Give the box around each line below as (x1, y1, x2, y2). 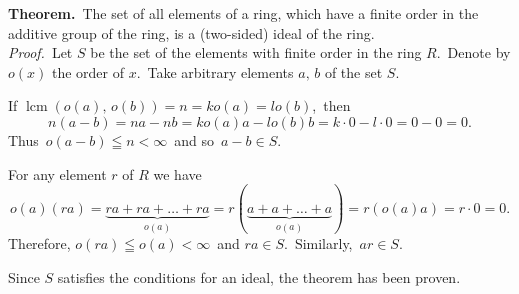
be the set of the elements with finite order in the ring (90, 42, 422, 63)
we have (153, 163, 202, 184)
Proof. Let (8, 42, 73, 63)
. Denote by (436, 42, 511, 63)
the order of (51, 61, 124, 82)
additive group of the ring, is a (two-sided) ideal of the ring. (8, 22, 375, 43)
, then (312, 95, 351, 116)
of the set (324, 61, 383, 82)
